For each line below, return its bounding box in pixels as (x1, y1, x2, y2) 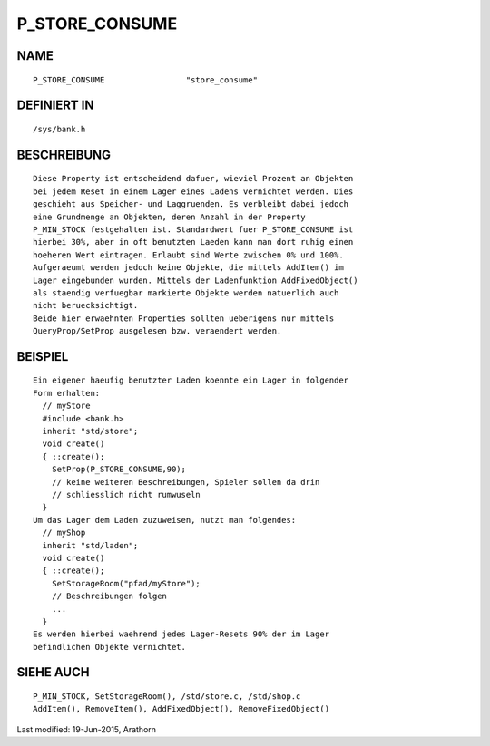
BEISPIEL (16, 349, 69, 364)
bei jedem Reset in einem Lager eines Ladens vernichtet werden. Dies (33, 186, 354, 197)
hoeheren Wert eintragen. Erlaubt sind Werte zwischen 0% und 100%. (33, 249, 344, 260)
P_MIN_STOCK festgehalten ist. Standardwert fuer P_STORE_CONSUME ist (33, 224, 354, 235)
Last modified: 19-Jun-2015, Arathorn (16, 723, 157, 734)
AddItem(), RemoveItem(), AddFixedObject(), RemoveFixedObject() (33, 703, 330, 714)
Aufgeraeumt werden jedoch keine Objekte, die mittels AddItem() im (33, 263, 344, 273)
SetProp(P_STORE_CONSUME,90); (51, 464, 186, 475)
